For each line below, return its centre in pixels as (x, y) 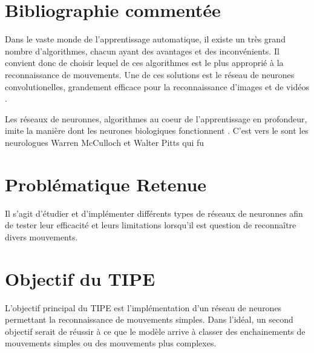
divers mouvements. (41, 236)
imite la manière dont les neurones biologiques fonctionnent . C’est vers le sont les (157, 130)
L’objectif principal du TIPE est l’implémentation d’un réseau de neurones (143, 307)
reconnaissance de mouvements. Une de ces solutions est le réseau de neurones (150, 74)
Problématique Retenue (106, 184)
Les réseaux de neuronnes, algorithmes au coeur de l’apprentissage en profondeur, (156, 118)
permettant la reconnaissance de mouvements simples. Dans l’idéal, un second (149, 319)
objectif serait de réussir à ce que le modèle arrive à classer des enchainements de (155, 331)
